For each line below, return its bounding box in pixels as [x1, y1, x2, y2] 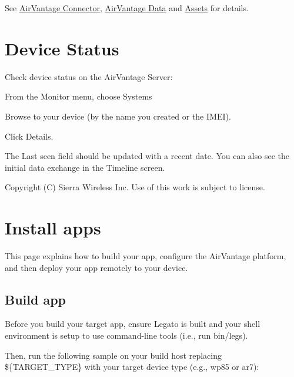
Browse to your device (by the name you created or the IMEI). [5, 110, 231, 122]
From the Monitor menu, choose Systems [5, 90, 152, 102]
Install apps [5, 216, 101, 240]
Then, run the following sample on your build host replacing [5, 349, 222, 361]
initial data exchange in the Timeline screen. [5, 161, 165, 173]
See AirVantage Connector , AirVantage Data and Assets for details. [5, 2, 249, 14]
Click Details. [5, 130, 54, 142]
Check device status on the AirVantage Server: [5, 70, 173, 82]
